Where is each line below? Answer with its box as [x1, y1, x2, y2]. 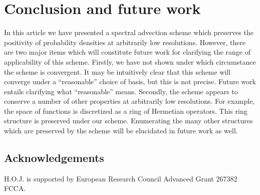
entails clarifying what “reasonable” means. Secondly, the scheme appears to [4, 86, 238, 96]
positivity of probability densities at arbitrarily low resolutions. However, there [4, 37, 246, 47]
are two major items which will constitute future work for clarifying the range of [4, 47, 250, 57]
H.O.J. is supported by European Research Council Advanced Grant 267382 [4, 173, 237, 183]
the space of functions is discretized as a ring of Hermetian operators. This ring [4, 105, 247, 116]
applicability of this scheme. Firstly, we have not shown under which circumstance [4, 56, 256, 67]
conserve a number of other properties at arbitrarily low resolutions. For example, [4, 96, 255, 106]
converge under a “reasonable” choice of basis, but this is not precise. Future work [4, 76, 256, 87]
